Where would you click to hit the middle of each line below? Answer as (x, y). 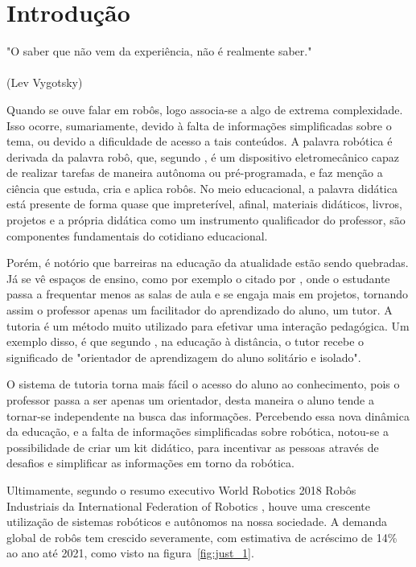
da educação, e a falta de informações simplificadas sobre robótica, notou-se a (198, 431)
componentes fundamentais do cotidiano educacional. (137, 235)
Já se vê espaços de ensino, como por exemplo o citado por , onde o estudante (198, 278)
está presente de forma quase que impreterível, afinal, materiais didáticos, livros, (204, 204)
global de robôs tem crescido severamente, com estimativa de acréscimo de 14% (202, 537)
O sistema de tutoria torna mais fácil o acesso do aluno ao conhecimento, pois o (203, 384)
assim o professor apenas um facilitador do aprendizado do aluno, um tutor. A (200, 310)
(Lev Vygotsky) (45, 82)
